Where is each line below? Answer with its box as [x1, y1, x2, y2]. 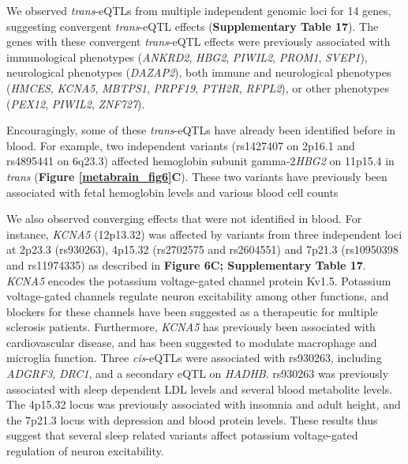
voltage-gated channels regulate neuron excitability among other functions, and [6, 288, 389, 304]
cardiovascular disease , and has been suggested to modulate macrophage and [6, 334, 377, 350]
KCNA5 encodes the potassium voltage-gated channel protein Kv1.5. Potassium [6, 272, 391, 289]
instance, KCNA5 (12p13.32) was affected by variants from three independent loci [6, 225, 402, 242]
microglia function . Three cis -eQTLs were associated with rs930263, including [6, 349, 382, 366]
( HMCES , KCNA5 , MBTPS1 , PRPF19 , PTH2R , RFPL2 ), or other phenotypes [6, 79, 389, 96]
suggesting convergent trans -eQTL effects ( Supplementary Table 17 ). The [6, 17, 379, 34]
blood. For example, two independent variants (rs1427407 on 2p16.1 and [6, 137, 355, 153]
